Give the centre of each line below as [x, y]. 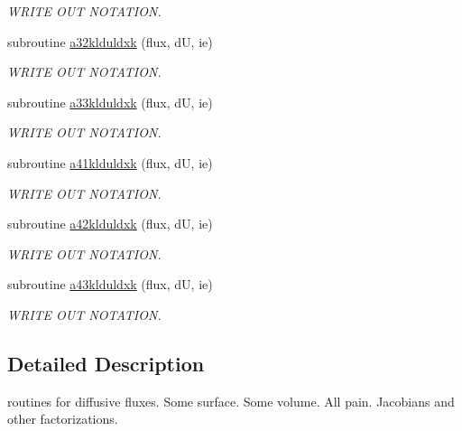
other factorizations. [63, 419]
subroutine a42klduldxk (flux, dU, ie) [110, 224]
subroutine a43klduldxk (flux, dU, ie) [110, 284]
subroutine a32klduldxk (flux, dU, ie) [110, 41]
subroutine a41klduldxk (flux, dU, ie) [110, 162]
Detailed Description [106, 363]
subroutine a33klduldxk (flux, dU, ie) [110, 102]
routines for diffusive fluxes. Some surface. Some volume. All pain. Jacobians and [231, 401]
